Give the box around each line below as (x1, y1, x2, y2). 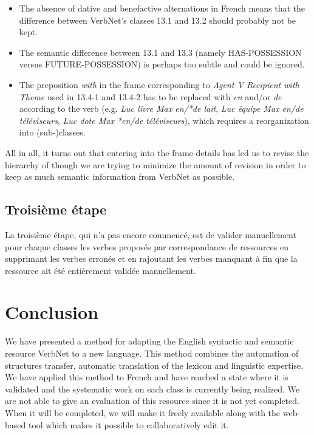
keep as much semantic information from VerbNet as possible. (5, 170, 235, 183)
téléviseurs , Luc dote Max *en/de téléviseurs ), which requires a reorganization (19, 114, 309, 126)
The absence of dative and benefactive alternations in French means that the (19, 2, 305, 14)
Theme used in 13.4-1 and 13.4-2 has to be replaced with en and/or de (19, 90, 282, 103)
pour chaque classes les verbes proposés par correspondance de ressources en (5, 240, 288, 253)
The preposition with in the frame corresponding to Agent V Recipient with (19, 78, 299, 91)
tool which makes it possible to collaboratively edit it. (28, 418, 229, 431)
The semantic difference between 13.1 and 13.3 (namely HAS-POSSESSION (19, 46, 302, 58)
